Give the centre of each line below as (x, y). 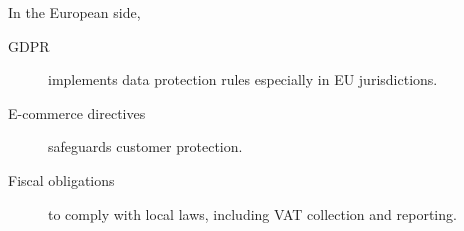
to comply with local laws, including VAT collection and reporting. (252, 213)
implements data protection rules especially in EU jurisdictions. (243, 79)
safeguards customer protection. (145, 146)
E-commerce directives (77, 112)
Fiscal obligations (61, 179)
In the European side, (74, 12)
